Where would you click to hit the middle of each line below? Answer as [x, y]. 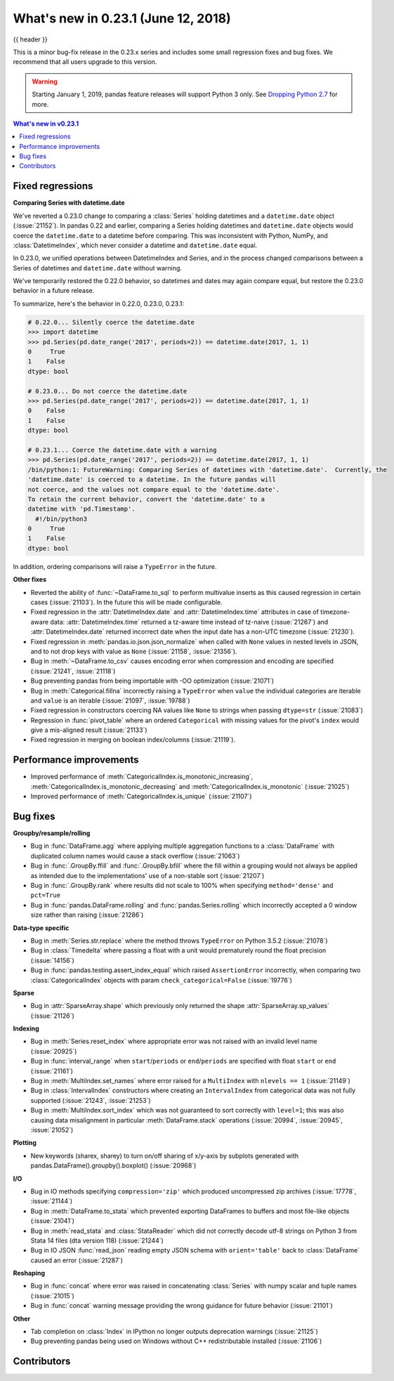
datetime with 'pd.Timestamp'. [82, 509]
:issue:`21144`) [52, 1201]
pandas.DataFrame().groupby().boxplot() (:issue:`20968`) [113, 1165]
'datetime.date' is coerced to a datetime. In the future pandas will [152, 480]
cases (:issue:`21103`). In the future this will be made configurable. [126, 602]
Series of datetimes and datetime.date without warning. [98, 268]
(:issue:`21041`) [53, 1221]
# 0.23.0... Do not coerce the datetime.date [107, 391]
